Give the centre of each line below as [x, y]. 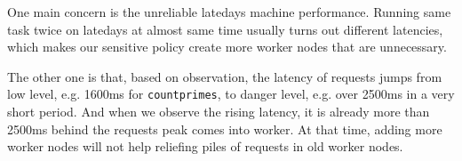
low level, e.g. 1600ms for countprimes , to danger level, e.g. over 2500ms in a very [231, 94]
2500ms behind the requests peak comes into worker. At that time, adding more [225, 129]
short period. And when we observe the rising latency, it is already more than [219, 112]
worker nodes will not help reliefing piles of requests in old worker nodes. [205, 146]
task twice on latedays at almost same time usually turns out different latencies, [225, 29]
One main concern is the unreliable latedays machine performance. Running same [229, 12]
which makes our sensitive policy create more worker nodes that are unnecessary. [227, 47]
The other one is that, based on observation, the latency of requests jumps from [225, 76]
